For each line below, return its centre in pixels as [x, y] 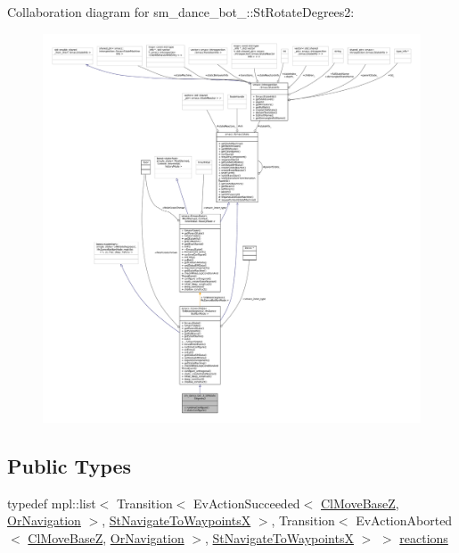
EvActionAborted [404, 520]
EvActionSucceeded [247, 503]
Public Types [70, 465]
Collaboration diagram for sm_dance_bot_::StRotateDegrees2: [181, 12]
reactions [424, 537]
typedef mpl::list [52, 503]
